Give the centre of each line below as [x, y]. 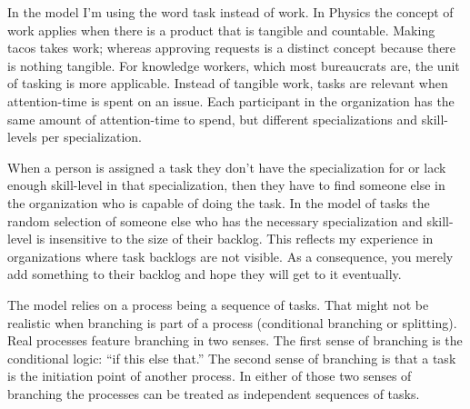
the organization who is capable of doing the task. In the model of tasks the [219, 202]
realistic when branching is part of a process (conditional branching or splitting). [232, 322]
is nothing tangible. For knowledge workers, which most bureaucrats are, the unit [234, 65]
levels [22, 137]
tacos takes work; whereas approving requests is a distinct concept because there [232, 48]
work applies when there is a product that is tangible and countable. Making [221, 30]
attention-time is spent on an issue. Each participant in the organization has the [231, 100]
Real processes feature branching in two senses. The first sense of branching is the [235, 340]
